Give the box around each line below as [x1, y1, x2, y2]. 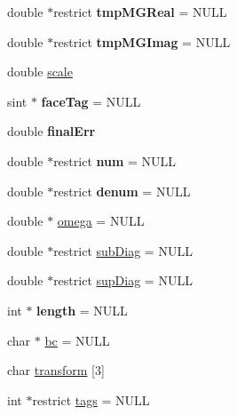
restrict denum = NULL [53, 181, 191, 200]
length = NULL [36, 300, 128, 319]
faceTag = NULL [41, 92, 141, 110]
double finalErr [7, 122, 96, 140]
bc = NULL [44, 331, 110, 349]
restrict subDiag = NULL [53, 241, 193, 259]
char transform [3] [7, 361, 105, 379]
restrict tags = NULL [32, 390, 150, 409]
